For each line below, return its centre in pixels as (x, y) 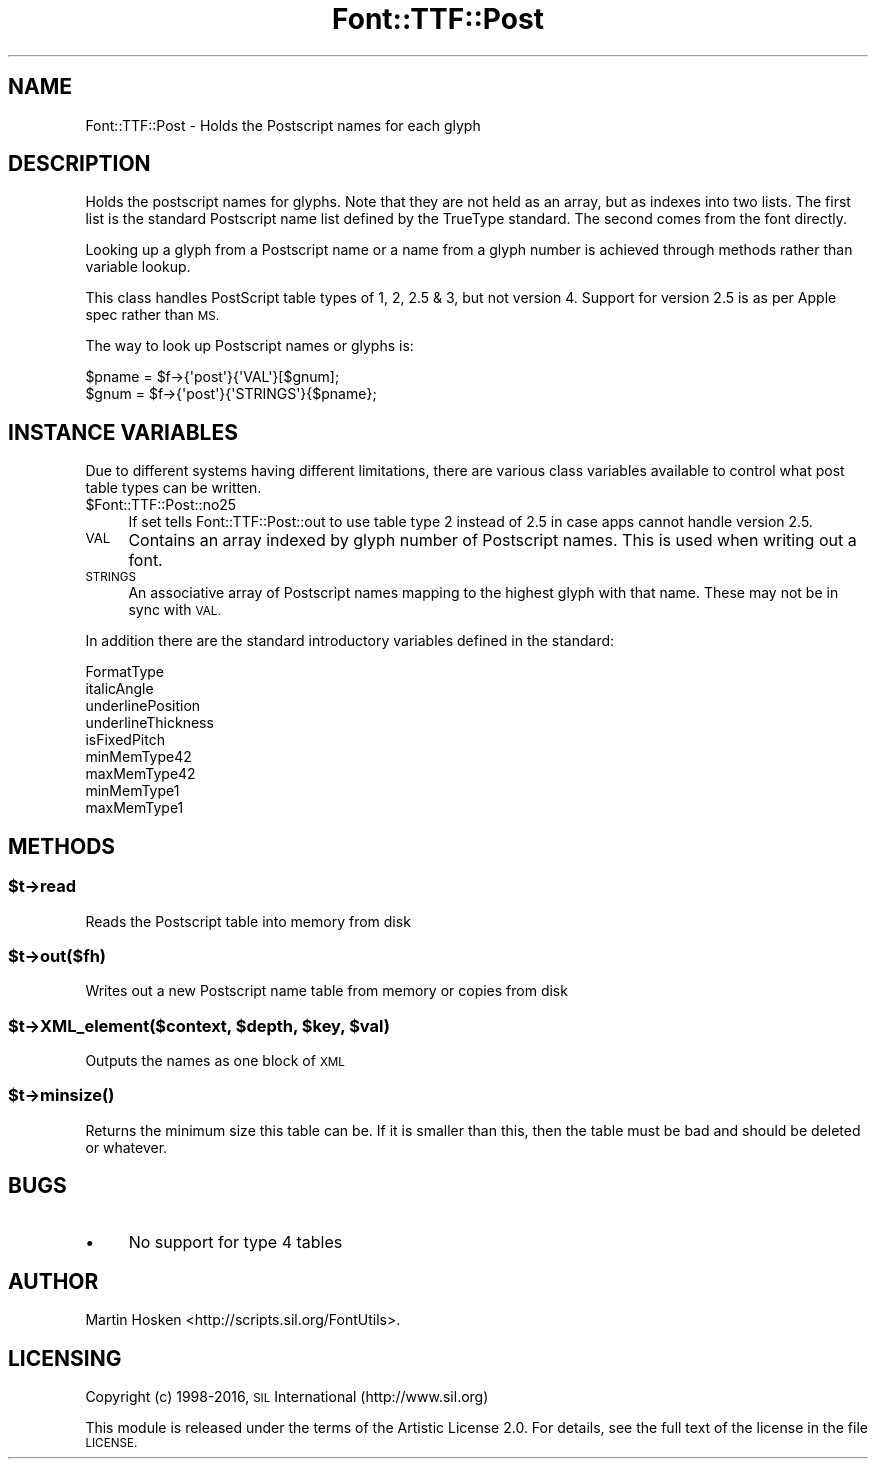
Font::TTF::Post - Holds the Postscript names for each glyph (283, 125)
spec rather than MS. (152, 315)
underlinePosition (143, 706)
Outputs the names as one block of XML (215, 1060)
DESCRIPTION (79, 164)
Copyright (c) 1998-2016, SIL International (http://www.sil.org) (287, 1397)
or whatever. (126, 1147)
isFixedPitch (125, 740)
